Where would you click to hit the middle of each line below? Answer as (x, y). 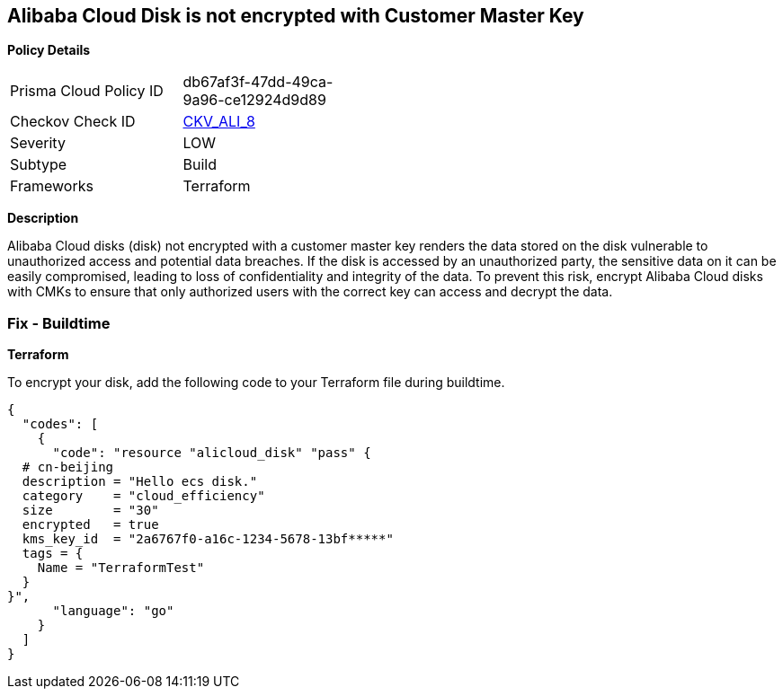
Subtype (39, 165)
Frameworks (52, 186)
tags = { (53, 554)
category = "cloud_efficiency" (143, 496)
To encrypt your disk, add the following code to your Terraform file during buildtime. (256, 383)
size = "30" (90, 511)
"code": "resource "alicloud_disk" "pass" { (212, 453)
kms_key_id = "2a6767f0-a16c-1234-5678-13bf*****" (208, 539)
